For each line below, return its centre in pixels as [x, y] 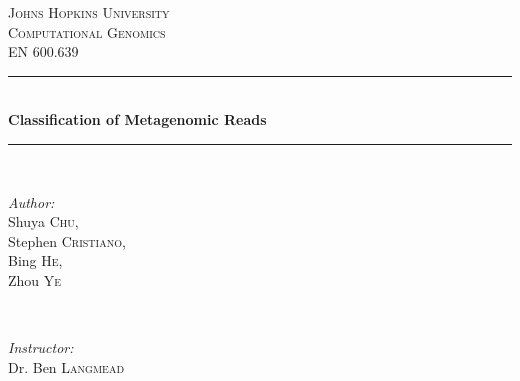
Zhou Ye [35, 279]
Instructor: [41, 347]
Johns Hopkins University [89, 12]
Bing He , [35, 260]
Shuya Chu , [43, 221]
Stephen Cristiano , [67, 240]
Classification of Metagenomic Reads [137, 119]
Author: [31, 201]
